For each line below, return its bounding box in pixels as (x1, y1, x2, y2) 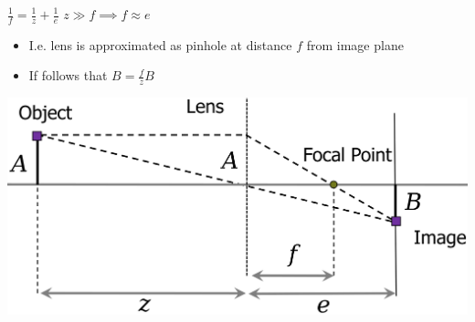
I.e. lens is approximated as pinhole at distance (28, 35, 292, 54)
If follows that (28, 66, 108, 85)
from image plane (306, 35, 404, 54)
